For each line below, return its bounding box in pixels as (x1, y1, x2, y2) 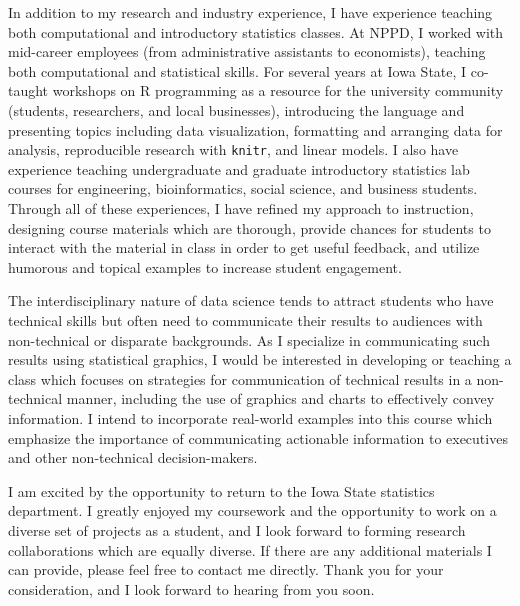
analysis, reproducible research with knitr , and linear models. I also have (8, 139, 459, 160)
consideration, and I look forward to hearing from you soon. (8, 578, 375, 599)
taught (8, 80, 49, 101)
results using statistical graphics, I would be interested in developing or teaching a (8, 349, 512, 370)
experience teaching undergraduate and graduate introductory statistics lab (8, 158, 470, 179)
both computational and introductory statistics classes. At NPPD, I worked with (8, 21, 504, 42)
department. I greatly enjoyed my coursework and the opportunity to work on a (8, 500, 497, 521)
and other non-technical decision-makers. (8, 447, 258, 468)
